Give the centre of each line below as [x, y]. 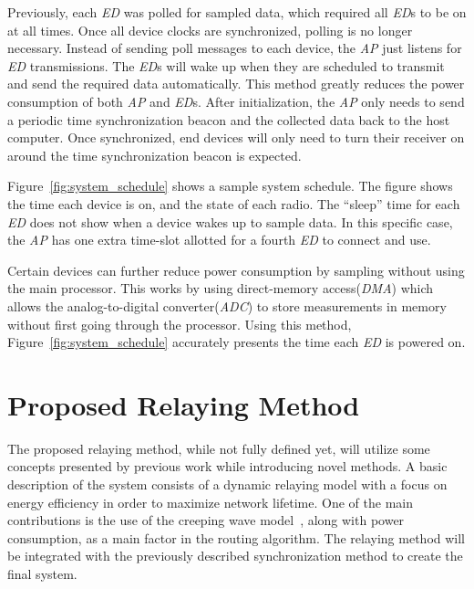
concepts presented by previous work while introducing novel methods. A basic [227, 466]
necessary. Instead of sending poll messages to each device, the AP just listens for [235, 48]
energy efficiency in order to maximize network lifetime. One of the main [211, 502]
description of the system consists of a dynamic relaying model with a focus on [227, 484]
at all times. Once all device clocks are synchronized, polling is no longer [210, 30]
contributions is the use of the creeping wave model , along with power [206, 520]
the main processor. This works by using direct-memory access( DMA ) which [221, 288]
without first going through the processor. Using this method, [180, 324]
